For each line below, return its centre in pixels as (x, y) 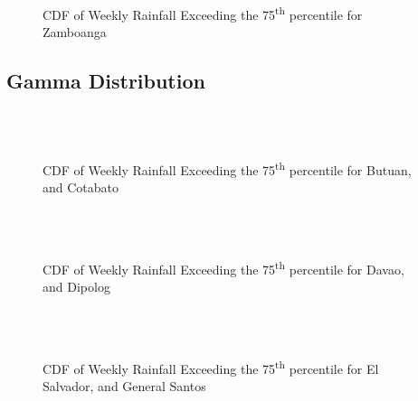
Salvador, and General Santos (124, 386)
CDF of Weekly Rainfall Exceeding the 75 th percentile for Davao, (223, 267)
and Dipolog (76, 287)
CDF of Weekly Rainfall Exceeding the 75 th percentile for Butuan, (227, 168)
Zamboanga (75, 31)
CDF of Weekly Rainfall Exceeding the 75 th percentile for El (211, 367)
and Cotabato (81, 187)
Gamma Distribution (106, 80)
